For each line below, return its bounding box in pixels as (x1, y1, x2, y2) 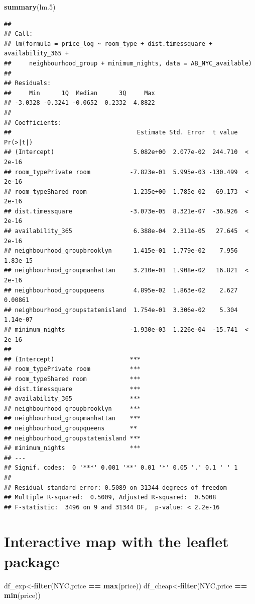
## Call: (4, 30, 33, 38)
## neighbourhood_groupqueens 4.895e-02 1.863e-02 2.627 (4, 286, 238, 294)
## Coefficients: (4, 119, 62, 126)
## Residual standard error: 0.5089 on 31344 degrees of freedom (4, 484, 227, 491)
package (4, 551, 60, 571)
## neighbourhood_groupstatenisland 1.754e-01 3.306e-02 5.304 (4, 306, 238, 314)
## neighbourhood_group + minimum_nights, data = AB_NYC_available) (4, 59, 252, 67)
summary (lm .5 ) (4, 2, 56, 12)
